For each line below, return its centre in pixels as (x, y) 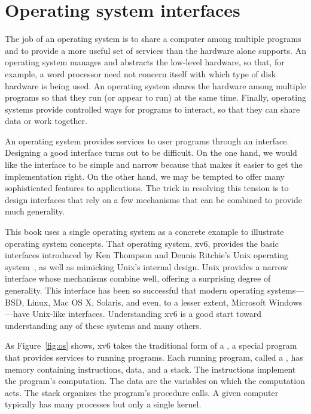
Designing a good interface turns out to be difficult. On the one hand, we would (151, 152)
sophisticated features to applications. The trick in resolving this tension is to (147, 188)
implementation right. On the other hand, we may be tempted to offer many (145, 176)
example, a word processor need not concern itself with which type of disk (141, 73)
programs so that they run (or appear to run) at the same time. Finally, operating (155, 97)
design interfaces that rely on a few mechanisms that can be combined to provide (153, 199)
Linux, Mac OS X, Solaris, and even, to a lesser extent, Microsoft (146, 302)
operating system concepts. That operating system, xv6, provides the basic (142, 243)
